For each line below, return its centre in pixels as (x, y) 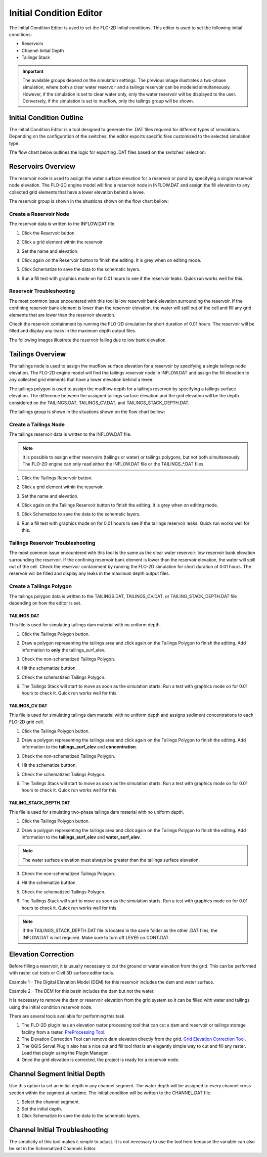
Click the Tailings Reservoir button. (57, 478)
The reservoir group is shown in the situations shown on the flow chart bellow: (89, 201)
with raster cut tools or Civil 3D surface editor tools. (62, 973)
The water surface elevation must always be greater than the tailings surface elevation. (111, 860)
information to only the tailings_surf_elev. (64, 650)
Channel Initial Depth (43, 50)
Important (33, 71)
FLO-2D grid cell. (26, 722)
